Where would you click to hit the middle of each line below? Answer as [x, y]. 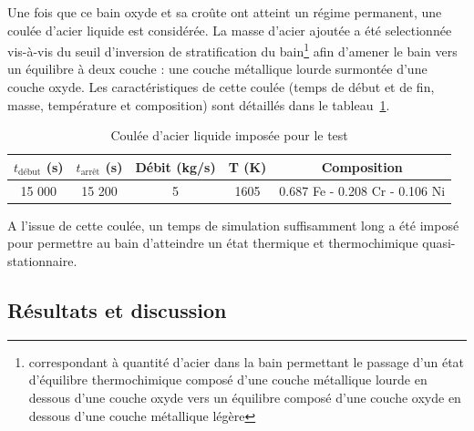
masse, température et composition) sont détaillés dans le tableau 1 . [199, 104]
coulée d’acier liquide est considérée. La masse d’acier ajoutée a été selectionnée [230, 30]
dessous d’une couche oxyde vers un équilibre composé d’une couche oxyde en [245, 397]
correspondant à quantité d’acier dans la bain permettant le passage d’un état [247, 361]
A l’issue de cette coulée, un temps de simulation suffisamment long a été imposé [233, 225]
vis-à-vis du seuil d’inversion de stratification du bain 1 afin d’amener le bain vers [232, 50]
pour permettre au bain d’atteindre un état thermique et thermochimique [213, 243]
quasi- [439, 243]
